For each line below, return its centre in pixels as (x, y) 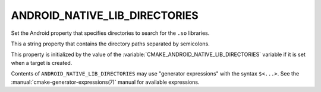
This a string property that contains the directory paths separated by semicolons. (111, 44)
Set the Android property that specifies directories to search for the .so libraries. (110, 33)
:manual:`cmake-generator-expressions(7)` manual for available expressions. (105, 82)
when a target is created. (42, 63)
